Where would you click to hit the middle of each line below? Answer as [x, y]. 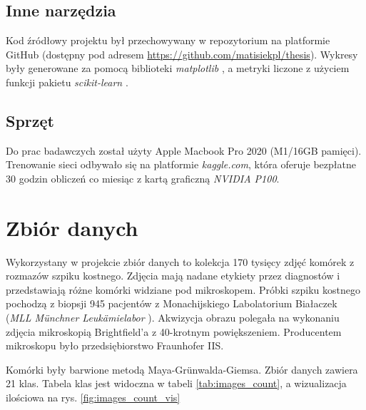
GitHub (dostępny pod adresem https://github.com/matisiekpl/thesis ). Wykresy [182, 54]
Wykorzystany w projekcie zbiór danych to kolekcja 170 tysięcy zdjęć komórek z [180, 261]
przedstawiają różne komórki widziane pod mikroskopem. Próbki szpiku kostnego [183, 289]
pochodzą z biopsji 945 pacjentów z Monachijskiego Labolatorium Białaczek [172, 303]
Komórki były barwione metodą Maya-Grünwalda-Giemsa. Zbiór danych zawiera [182, 369]
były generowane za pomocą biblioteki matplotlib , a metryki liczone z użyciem [178, 68]
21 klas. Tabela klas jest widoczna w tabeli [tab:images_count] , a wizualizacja [176, 383]
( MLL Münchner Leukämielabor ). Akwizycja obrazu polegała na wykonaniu [173, 318]
